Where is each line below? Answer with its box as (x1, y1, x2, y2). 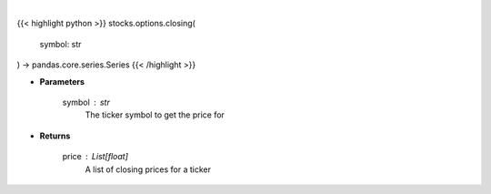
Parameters (39, 76, 85, 87)
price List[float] (62, 151, 129, 162)
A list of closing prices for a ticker (85, 164, 211, 175)
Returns (39, 130, 71, 141)
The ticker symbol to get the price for (85, 109, 225, 120)
